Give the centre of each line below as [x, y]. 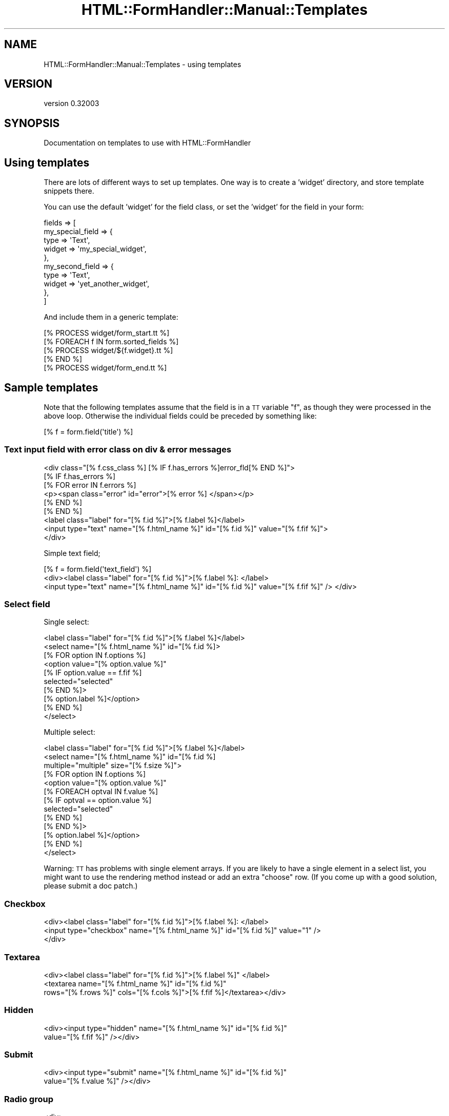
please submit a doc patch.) [91, 886]
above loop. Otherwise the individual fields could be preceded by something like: [180, 416]
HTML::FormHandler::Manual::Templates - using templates [142, 64]
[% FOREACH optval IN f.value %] [101, 792]
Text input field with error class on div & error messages [118, 450]
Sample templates [51, 387]
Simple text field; [72, 553]
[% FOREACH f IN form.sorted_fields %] [111, 342]
